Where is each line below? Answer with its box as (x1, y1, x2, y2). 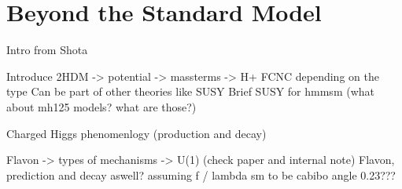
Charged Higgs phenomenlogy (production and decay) (6, 125, 267, 141)
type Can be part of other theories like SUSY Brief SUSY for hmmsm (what (6, 83, 374, 100)
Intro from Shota (6, 42, 88, 58)
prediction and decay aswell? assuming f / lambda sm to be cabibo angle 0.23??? (6, 166, 396, 183)
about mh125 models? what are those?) (6, 98, 197, 114)
